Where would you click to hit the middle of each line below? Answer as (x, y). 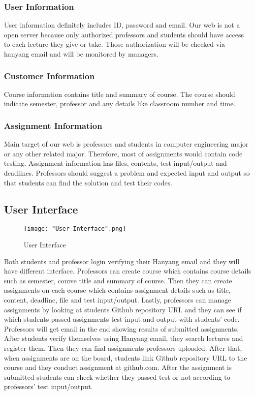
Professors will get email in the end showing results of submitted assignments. (122, 328)
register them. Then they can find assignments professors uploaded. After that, (123, 348)
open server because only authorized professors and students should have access (124, 34)
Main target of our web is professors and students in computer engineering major (126, 144)
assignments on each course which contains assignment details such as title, (117, 290)
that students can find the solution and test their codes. (88, 182)
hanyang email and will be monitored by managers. (81, 54)
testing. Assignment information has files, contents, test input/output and (115, 163)
